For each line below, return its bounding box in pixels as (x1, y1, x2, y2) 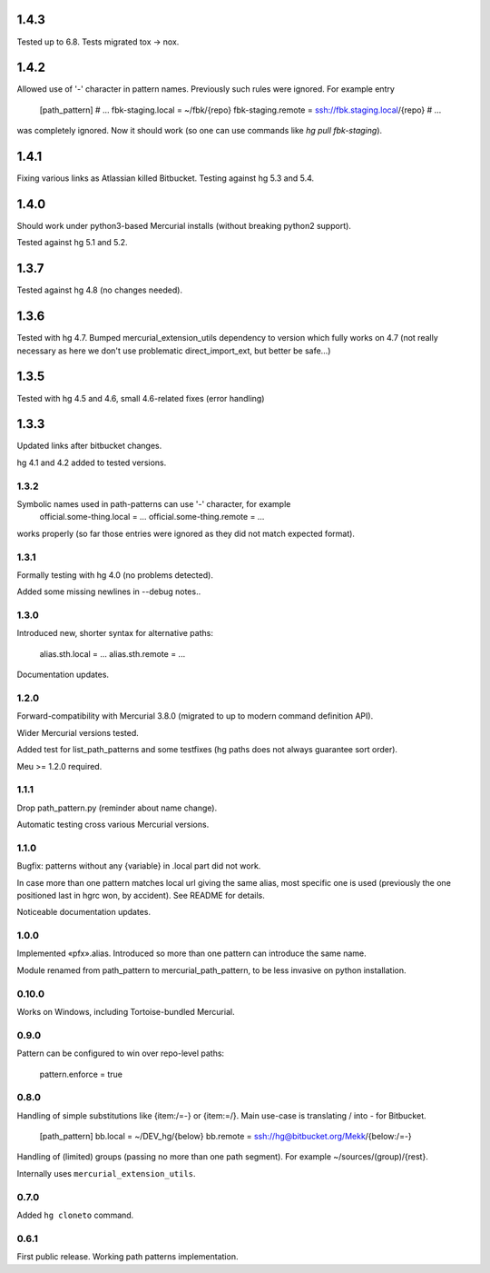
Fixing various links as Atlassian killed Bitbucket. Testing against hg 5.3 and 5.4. (16, 173, 315, 184)
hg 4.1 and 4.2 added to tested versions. (16, 457, 167, 468)
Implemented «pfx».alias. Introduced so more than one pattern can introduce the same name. (16, 948, 367, 959)
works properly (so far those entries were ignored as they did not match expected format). (16, 528, 356, 539)
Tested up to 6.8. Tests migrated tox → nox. (16, 36, 180, 47)
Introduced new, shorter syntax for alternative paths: (16, 628, 213, 639)
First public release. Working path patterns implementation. (16, 1251, 239, 1262)
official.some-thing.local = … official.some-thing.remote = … (39, 512, 265, 522)
